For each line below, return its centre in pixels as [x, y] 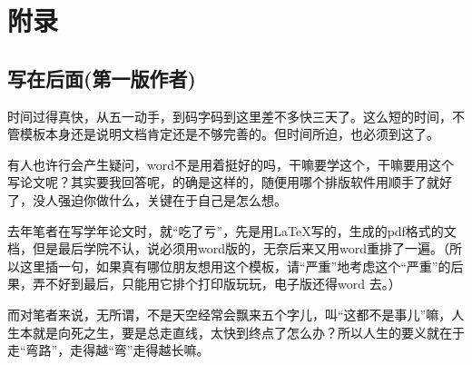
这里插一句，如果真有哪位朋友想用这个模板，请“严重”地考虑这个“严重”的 [235, 266]
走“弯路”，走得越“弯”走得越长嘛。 [108, 350]
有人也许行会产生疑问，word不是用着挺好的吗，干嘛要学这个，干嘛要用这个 [231, 164]
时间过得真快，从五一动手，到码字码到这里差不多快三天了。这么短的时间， [230, 116]
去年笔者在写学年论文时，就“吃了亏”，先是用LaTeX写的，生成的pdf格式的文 [232, 230]
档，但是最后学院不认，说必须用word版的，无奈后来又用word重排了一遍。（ [228, 248]
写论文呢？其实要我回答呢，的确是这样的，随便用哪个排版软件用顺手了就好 [230, 182]
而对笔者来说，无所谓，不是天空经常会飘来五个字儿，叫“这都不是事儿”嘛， [230, 314]
